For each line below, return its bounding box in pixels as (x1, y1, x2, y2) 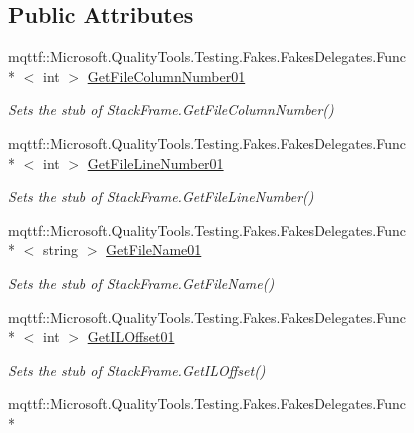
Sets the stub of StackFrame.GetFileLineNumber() (8, 186, 314, 207)
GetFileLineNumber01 (87, 152, 224, 173)
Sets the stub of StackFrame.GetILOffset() (8, 359, 266, 380)
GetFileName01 (106, 239, 202, 260)
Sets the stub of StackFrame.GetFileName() (8, 272, 275, 293)
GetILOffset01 (87, 326, 175, 347)
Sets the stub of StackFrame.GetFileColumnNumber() (8, 99, 334, 120)
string (42, 239, 79, 260)
